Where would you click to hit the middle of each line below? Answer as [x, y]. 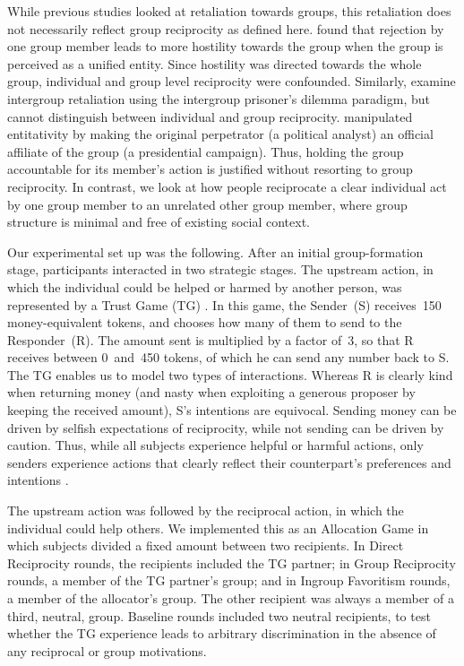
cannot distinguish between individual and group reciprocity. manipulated [210, 116]
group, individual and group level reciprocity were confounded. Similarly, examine [232, 81]
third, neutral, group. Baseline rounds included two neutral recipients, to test [219, 615]
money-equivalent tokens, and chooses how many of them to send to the [205, 322]
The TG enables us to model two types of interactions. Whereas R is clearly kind [230, 374]
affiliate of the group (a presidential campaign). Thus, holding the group [206, 151]
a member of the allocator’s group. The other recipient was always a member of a [231, 598]
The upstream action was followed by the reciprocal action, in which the [206, 510]
